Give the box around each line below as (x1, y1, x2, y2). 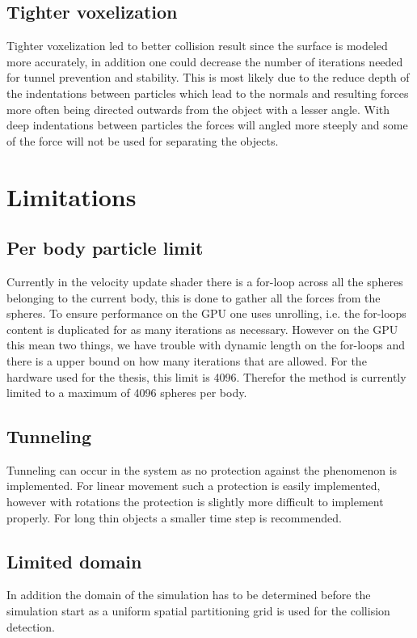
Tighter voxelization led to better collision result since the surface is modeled (6, 37, 388, 54)
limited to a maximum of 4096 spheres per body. (6, 384, 247, 401)
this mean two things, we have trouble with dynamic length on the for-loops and (6, 336, 406, 353)
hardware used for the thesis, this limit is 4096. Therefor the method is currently (6, 368, 406, 385)
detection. (6, 618, 55, 635)
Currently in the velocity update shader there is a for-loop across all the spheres (6, 273, 403, 289)
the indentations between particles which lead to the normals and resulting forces (6, 84, 409, 101)
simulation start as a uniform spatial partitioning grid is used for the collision (6, 602, 390, 619)
